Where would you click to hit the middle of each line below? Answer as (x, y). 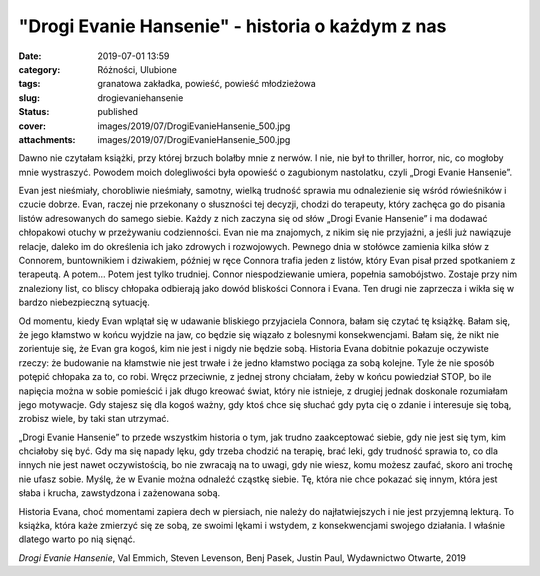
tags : (29, 84)
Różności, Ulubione (137, 69)
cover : (32, 126)
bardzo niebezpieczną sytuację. (84, 302)
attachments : (47, 139)
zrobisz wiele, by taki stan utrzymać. (94, 419)
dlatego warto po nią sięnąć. (77, 539)
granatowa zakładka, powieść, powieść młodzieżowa (207, 84)
